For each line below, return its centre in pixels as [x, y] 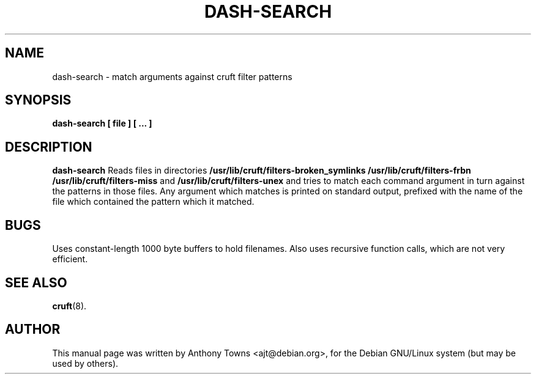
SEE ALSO [36, 282]
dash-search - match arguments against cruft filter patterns [172, 76]
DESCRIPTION [49, 147]
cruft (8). [69, 306]
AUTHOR [33, 329]
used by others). [85, 363]
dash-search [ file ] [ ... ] [102, 123]
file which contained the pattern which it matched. [153, 202]
